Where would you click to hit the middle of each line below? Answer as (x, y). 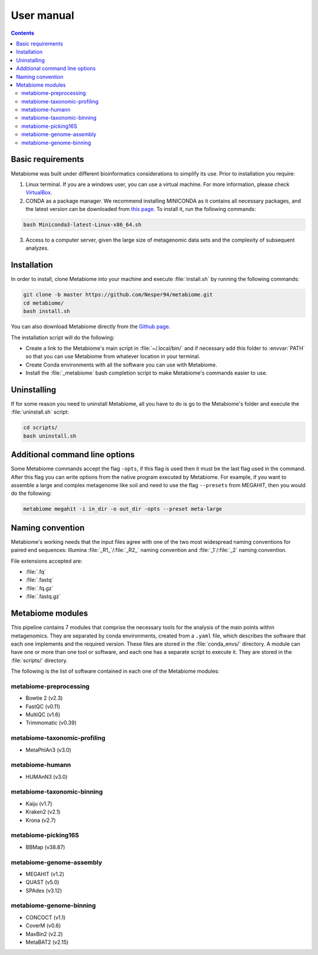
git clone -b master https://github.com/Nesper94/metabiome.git (118, 295)
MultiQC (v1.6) (43, 715)
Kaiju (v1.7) (39, 804)
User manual (43, 15)
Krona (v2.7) (41, 820)
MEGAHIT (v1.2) (45, 874)
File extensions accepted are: (47, 561)
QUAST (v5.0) (42, 882)
